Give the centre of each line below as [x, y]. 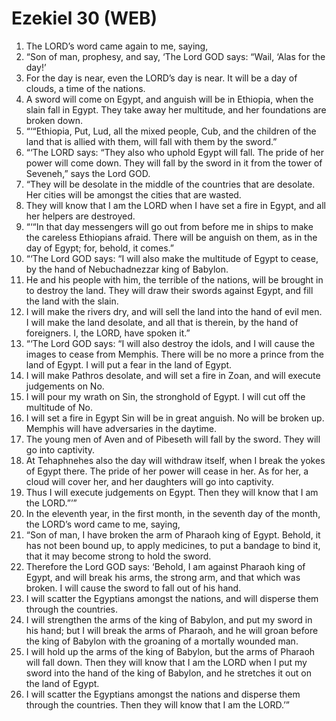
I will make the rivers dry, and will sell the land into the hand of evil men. [174, 311]
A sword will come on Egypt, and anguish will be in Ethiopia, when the [169, 99]
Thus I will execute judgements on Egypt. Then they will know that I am [172, 492]
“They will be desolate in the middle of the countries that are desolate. [170, 184]
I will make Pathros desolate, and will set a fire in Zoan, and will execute [173, 375]
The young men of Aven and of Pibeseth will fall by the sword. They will [173, 439]
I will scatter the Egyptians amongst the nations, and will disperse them [172, 598]
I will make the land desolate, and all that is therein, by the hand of [162, 322]
